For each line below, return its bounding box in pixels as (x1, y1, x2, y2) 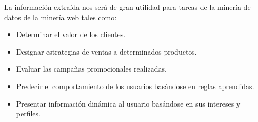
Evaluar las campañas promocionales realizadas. (16, 63, 167, 74)
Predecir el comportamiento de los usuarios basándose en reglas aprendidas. (16, 80, 254, 91)
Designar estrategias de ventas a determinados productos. (16, 46, 197, 57)
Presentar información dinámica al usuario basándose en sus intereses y (16, 98, 241, 109)
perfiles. (16, 108, 41, 119)
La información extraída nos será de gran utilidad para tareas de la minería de (4, 2, 251, 12)
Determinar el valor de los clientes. (16, 29, 126, 40)
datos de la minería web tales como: (4, 11, 117, 22)
